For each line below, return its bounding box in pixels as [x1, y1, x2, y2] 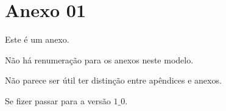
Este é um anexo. [5, 33, 69, 46]
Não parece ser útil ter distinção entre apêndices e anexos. [5, 74, 222, 87]
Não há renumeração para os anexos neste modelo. [5, 53, 194, 66]
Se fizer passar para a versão [5, 94, 111, 107]
